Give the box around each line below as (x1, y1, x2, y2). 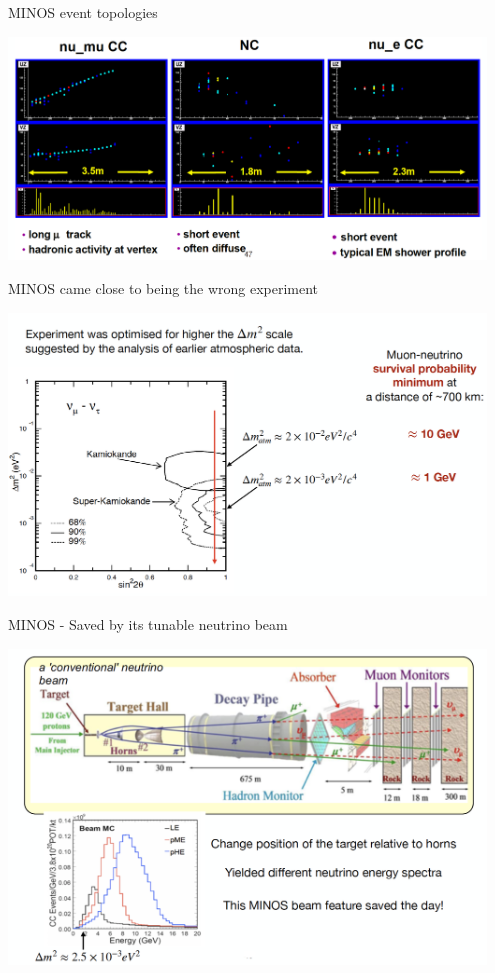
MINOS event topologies (8, 2, 158, 22)
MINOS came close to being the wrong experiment (8, 277, 319, 298)
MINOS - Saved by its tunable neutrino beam (8, 613, 288, 634)
